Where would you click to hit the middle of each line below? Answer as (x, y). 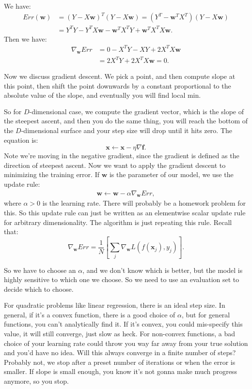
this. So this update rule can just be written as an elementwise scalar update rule (125, 213)
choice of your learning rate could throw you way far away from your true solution (126, 343)
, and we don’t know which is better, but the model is (163, 270)
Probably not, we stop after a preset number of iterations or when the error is (120, 362)
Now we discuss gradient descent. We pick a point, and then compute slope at (120, 76)
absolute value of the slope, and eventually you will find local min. (102, 95)
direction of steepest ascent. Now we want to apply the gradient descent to (115, 165)
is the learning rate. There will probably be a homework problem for (144, 203)
